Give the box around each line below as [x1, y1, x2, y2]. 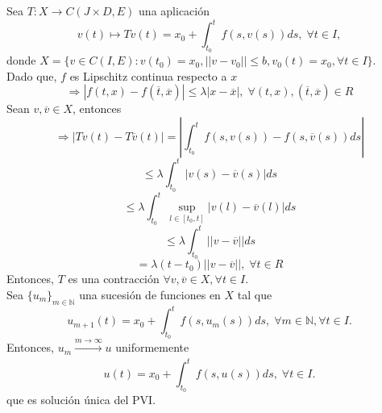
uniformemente [115, 339, 189, 356]
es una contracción [68, 270, 160, 287]
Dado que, [6, 67, 57, 84]
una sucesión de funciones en [79, 286, 221, 302]
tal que [237, 286, 272, 302]
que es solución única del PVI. [6, 391, 156, 408]
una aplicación [139, 2, 210, 19]
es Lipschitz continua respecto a [69, 67, 227, 84]
